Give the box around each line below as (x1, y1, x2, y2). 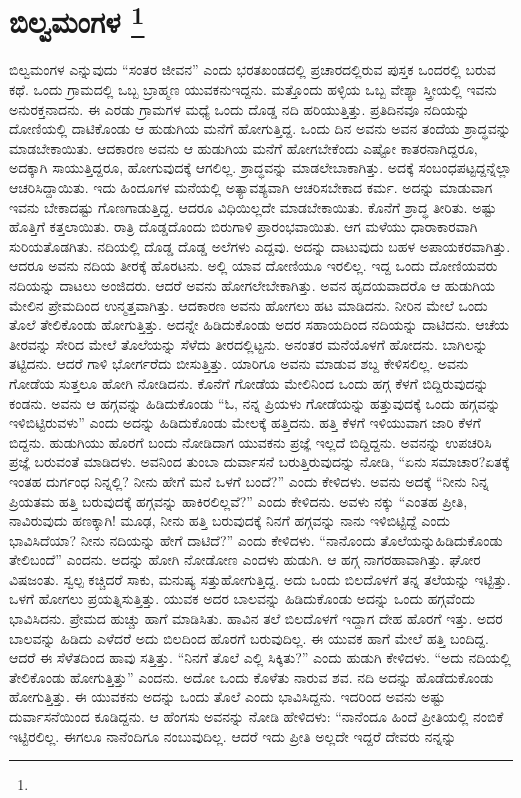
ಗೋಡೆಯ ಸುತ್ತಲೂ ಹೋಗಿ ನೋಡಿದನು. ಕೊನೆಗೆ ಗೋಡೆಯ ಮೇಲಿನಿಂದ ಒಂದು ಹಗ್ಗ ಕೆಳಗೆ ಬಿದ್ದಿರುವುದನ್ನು (9, 372, 489, 393)
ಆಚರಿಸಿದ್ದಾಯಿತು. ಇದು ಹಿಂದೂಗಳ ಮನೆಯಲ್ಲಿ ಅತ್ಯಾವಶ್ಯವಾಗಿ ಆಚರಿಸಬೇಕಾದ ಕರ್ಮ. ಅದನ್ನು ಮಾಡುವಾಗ (9, 177, 493, 198)
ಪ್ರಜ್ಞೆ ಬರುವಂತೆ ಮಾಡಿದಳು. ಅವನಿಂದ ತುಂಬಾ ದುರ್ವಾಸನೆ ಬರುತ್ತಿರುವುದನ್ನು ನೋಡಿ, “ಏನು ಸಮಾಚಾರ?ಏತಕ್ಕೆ (9, 451, 510, 472)
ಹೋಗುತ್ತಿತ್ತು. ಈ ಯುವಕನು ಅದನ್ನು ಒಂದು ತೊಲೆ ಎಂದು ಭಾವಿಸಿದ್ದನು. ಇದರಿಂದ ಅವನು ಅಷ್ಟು (9, 686, 446, 707)
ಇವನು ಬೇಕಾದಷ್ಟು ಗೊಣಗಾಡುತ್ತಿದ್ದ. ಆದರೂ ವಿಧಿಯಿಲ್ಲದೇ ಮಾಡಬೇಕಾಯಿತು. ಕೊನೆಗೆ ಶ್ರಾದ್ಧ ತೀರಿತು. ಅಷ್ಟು (9, 196, 497, 217)
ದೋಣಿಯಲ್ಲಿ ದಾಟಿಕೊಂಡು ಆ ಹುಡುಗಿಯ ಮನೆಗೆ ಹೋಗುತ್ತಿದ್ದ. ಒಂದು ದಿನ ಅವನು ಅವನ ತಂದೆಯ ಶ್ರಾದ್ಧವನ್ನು (9, 118, 511, 139)
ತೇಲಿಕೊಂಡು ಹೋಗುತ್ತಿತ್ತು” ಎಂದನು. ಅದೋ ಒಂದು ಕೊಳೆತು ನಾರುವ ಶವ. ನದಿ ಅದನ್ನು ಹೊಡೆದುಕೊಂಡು (9, 666, 494, 687)
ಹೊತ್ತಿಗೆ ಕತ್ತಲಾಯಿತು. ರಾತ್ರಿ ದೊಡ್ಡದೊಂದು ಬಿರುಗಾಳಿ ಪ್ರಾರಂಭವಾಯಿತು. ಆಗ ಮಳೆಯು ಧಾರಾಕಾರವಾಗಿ (9, 216, 478, 237)
